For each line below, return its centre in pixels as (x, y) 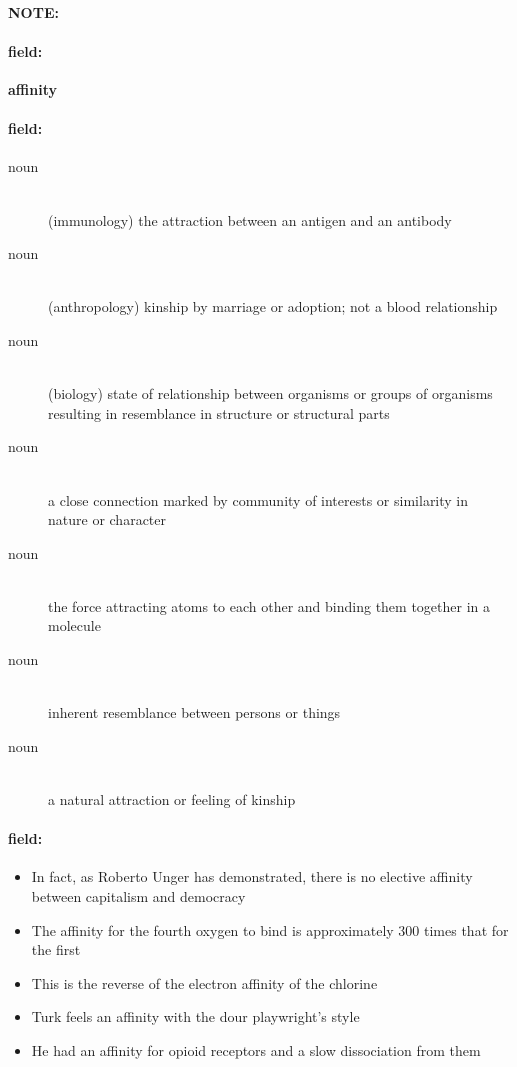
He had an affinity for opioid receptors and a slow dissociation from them (256, 1049)
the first (56, 949)
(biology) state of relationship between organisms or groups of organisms (270, 393)
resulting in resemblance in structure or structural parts (219, 412)
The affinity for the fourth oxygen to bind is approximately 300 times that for (270, 929)
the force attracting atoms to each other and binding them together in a (269, 605)
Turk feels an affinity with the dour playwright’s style (195, 1016)
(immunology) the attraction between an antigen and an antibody (250, 219)
